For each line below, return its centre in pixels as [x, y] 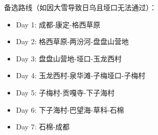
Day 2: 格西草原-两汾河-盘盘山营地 [72, 41]
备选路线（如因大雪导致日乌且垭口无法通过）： [80, 7]
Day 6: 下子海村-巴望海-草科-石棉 [70, 109]
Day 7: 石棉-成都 [43, 127]
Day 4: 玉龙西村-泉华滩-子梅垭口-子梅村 [81, 75]
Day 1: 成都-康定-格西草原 [58, 24]
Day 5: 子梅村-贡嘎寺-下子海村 [65, 92]
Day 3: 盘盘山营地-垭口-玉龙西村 [69, 58]
